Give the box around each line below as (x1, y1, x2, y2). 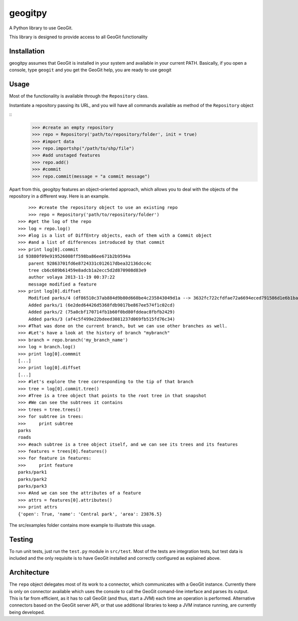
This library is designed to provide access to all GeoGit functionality (9, 34, 148, 40)
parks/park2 (18, 476, 47, 482)
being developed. (9, 609, 45, 615)
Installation (9, 47, 45, 55)
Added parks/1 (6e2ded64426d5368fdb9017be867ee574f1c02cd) (28, 302, 175, 308)
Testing (9, 535, 33, 543)
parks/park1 (18, 469, 47, 475)
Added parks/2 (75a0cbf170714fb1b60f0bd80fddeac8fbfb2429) (28, 309, 175, 315)
